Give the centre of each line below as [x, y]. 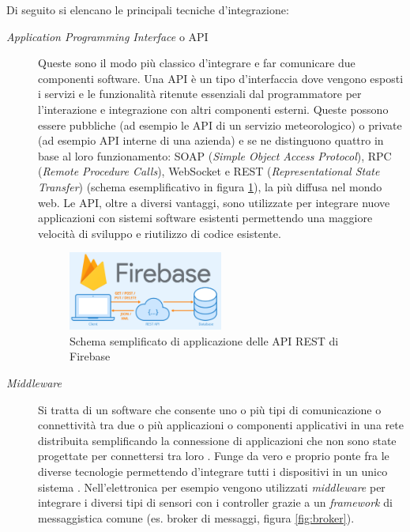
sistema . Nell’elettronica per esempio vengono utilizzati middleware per [212, 487]
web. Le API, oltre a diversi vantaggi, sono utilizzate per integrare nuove [214, 202]
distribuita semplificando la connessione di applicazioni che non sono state [217, 440]
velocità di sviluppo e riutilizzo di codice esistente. [160, 233]
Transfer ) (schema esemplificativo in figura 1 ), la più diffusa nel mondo [210, 186]
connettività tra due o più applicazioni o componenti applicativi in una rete [221, 425]
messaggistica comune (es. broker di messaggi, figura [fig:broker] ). [196, 517]
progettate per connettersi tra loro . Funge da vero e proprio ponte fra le [214, 456]
